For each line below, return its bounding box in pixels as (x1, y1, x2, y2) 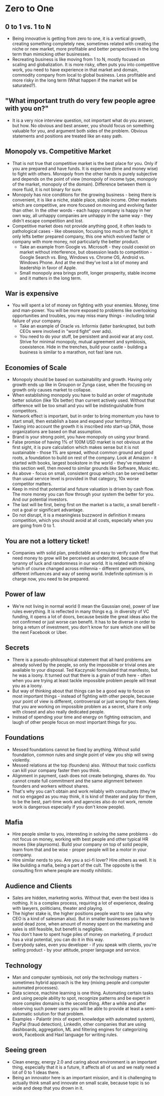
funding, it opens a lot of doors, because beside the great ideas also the (12, 613, 158, 619)
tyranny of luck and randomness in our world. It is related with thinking (12, 560, 155, 566)
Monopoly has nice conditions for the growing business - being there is (12, 192, 157, 197)
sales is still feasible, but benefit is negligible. (12, 926, 104, 932)
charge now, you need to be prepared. (12, 576, 90, 582)
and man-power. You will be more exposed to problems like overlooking (12, 307, 157, 313)
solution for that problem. (33, 1011, 85, 1016)
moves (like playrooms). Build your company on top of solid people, (12, 842, 148, 848)
